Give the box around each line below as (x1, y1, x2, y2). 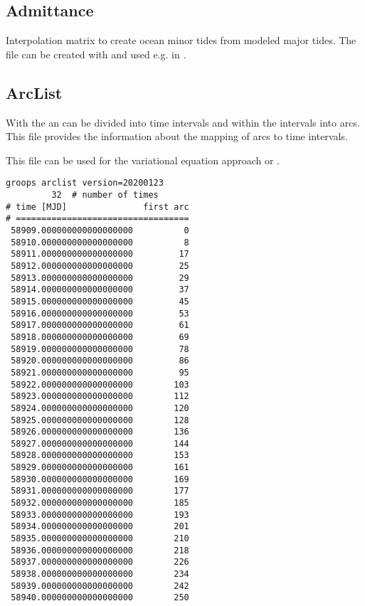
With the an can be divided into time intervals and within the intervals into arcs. (6, 115, 360, 129)
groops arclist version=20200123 (6, 178, 164, 188)
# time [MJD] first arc (6, 201, 189, 212)
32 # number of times (51, 190, 159, 201)
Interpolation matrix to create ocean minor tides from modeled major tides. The (6, 33, 356, 48)
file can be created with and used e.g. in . (6, 46, 186, 61)
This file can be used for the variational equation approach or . (6, 152, 280, 167)
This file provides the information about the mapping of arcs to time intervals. (6, 129, 348, 144)
